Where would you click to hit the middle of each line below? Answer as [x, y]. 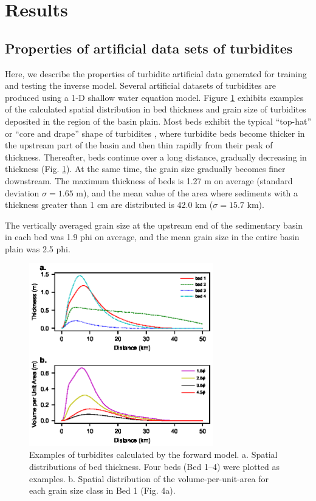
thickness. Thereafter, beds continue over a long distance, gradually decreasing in [156, 157]
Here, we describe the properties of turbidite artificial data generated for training [156, 73]
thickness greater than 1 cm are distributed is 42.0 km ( [109, 205]
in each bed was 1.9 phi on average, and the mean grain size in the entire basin [152, 237]
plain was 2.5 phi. [38, 248]
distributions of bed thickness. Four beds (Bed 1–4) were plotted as [155, 467]
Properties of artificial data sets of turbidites [149, 48]
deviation [22, 192]
